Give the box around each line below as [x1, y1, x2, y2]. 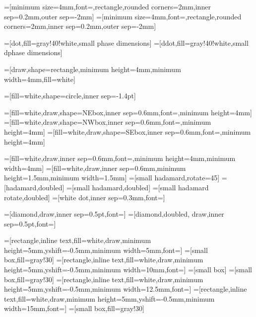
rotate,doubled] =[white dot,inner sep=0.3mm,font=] [4, 192, 165, 202]
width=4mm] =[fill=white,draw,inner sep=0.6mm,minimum [4, 162, 186, 173]
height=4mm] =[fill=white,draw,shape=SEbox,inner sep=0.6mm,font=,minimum [4, 126, 251, 137]
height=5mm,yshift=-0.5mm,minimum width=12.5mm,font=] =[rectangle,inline [4, 284, 247, 294]
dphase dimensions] [4, 47, 63, 58]
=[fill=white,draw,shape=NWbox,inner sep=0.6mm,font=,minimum [4, 117, 211, 127]
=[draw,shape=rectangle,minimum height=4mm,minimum [4, 64, 181, 74]
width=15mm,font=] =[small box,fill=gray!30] [4, 303, 144, 314]
